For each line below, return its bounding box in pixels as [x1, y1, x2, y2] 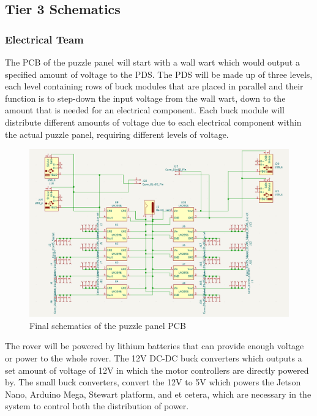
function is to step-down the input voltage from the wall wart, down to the [5, 91, 286, 104]
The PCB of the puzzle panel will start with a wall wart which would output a [5, 56, 300, 68]
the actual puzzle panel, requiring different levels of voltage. [5, 127, 229, 140]
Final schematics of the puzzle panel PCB [29, 319, 186, 331]
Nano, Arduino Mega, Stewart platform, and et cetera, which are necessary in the [5, 387, 311, 400]
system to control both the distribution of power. [5, 399, 189, 412]
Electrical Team [5, 31, 84, 47]
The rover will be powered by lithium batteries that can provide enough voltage [5, 339, 304, 352]
